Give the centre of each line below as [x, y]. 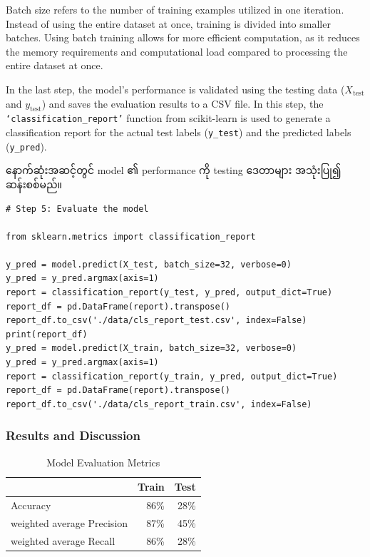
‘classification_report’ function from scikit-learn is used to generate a [168, 118]
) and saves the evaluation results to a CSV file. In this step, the [183, 103]
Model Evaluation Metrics [103, 462]
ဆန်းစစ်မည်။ [34, 184]
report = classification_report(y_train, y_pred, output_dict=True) [172, 376]
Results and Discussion [73, 435]
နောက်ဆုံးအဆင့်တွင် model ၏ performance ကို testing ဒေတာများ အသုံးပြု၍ [174, 170]
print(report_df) [47, 334]
